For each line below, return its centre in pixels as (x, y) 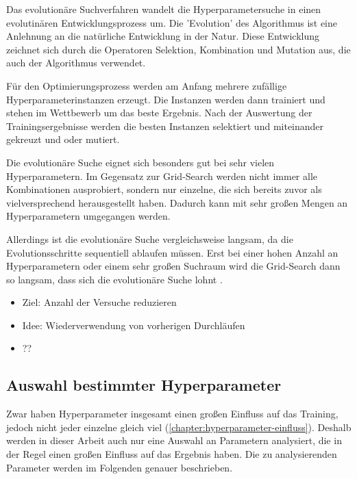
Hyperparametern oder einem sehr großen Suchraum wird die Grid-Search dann (173, 266)
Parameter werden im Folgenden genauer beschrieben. (120, 467)
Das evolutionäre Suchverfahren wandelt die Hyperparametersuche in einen (164, 9)
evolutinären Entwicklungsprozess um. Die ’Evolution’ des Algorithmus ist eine (172, 22)
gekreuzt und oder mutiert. (63, 139)
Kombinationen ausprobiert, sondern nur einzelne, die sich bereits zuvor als (164, 189)
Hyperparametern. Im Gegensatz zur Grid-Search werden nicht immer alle (162, 176)
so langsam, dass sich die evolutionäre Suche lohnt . (114, 279)
